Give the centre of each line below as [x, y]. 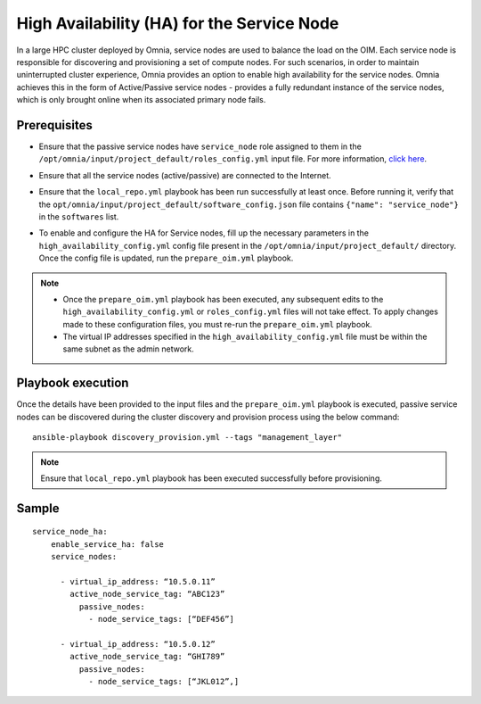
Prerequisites [54, 125]
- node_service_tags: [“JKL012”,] [164, 682]
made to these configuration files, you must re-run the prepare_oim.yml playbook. [218, 324]
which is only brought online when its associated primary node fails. [141, 100]
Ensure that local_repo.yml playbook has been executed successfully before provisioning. [212, 478]
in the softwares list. [79, 216]
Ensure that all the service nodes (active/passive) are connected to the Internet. [185, 175]
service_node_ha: [70, 532]
